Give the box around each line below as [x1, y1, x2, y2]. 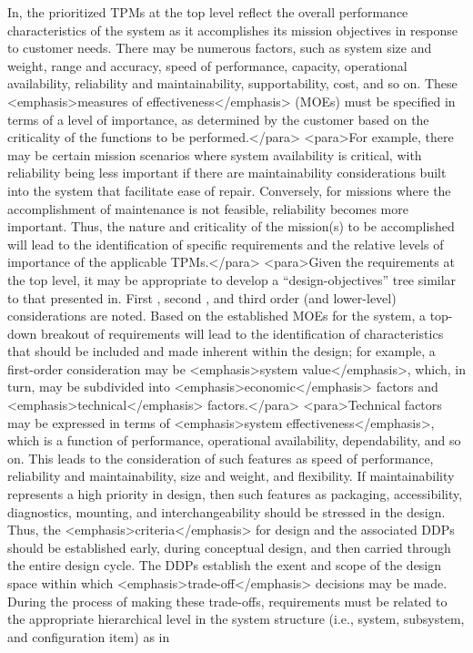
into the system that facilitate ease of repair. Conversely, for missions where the [7, 180, 451, 199]
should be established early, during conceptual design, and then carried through [7, 537, 451, 556]
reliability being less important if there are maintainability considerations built [7, 163, 447, 182]
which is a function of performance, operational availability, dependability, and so [7, 431, 461, 450]
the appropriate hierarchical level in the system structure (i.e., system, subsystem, [7, 609, 465, 628]
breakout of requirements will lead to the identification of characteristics [40, 323, 444, 342]
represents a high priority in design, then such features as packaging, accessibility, [7, 485, 463, 504]
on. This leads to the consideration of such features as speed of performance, [7, 448, 434, 467]
